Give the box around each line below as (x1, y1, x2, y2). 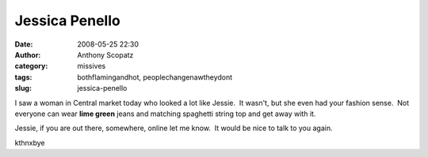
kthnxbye (14, 138, 45, 148)
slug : (14, 84, 32, 93)
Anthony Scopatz (77, 50, 134, 59)
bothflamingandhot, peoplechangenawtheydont (77, 72, 233, 82)
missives (77, 62, 106, 71)
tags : (14, 72, 32, 82)
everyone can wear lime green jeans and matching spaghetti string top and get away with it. (14, 109, 316, 118)
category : (14, 62, 48, 71)
